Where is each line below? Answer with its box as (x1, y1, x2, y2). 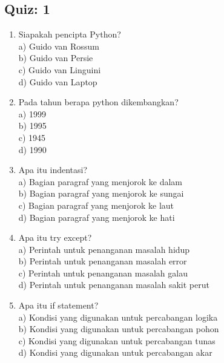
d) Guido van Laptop (18, 75, 97, 88)
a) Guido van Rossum (18, 39, 99, 52)
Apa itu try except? (18, 231, 92, 244)
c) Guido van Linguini (18, 63, 101, 76)
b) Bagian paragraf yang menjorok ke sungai (18, 187, 184, 200)
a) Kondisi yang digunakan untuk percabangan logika (18, 310, 218, 323)
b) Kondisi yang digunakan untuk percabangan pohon (18, 322, 219, 335)
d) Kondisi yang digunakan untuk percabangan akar (18, 346, 212, 359)
